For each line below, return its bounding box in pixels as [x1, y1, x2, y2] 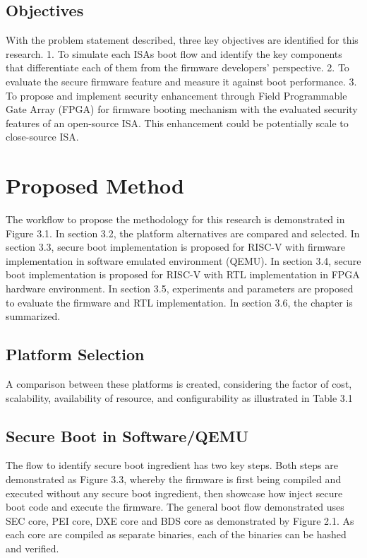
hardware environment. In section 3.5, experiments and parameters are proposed [6, 281, 354, 296]
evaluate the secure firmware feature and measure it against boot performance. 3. [6, 73, 357, 88]
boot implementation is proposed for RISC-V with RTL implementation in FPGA [6, 267, 360, 282]
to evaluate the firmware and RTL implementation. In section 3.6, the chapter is [6, 295, 353, 309]
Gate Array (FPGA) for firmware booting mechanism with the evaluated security [6, 102, 358, 117]
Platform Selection [6, 343, 145, 365]
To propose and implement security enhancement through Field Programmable [6, 88, 347, 102]
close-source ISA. [6, 129, 79, 144]
